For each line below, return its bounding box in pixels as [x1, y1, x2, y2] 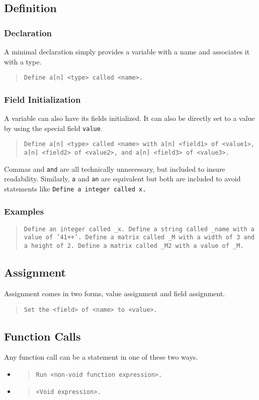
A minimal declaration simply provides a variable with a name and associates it [4, 46, 250, 56]
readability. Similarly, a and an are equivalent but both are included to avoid [4, 173, 241, 184]
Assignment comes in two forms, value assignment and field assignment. [4, 288, 225, 298]
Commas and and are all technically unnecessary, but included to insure [4, 163, 225, 174]
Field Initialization [4, 93, 81, 105]
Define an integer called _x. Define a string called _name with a [24, 225, 254, 233]
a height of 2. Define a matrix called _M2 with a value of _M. [24, 242, 244, 250]
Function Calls [4, 328, 81, 344]
